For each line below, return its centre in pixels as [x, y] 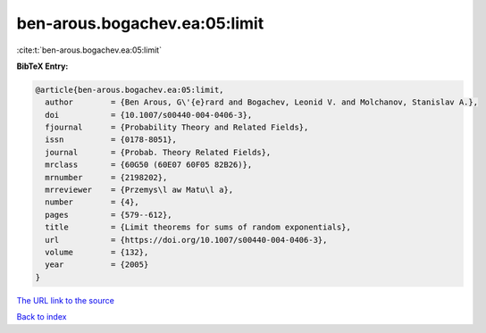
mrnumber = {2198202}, [106, 177]
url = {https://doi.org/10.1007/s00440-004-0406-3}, [186, 240]
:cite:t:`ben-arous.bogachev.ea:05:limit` [89, 50]
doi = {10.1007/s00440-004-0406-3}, [149, 115]
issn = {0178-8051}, [111, 140]
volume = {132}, [97, 252]
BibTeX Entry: [42, 66]
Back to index [42, 317]
